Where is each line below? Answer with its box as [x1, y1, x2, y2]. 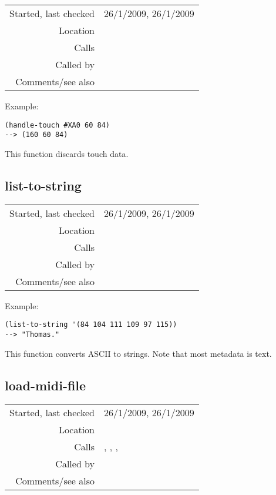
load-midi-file [5, 376, 86, 394]
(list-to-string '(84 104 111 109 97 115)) [5, 320, 177, 329]
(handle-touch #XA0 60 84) [5, 121, 110, 129]
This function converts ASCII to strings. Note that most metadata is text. [5, 347, 272, 359]
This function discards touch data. [5, 147, 129, 159]
